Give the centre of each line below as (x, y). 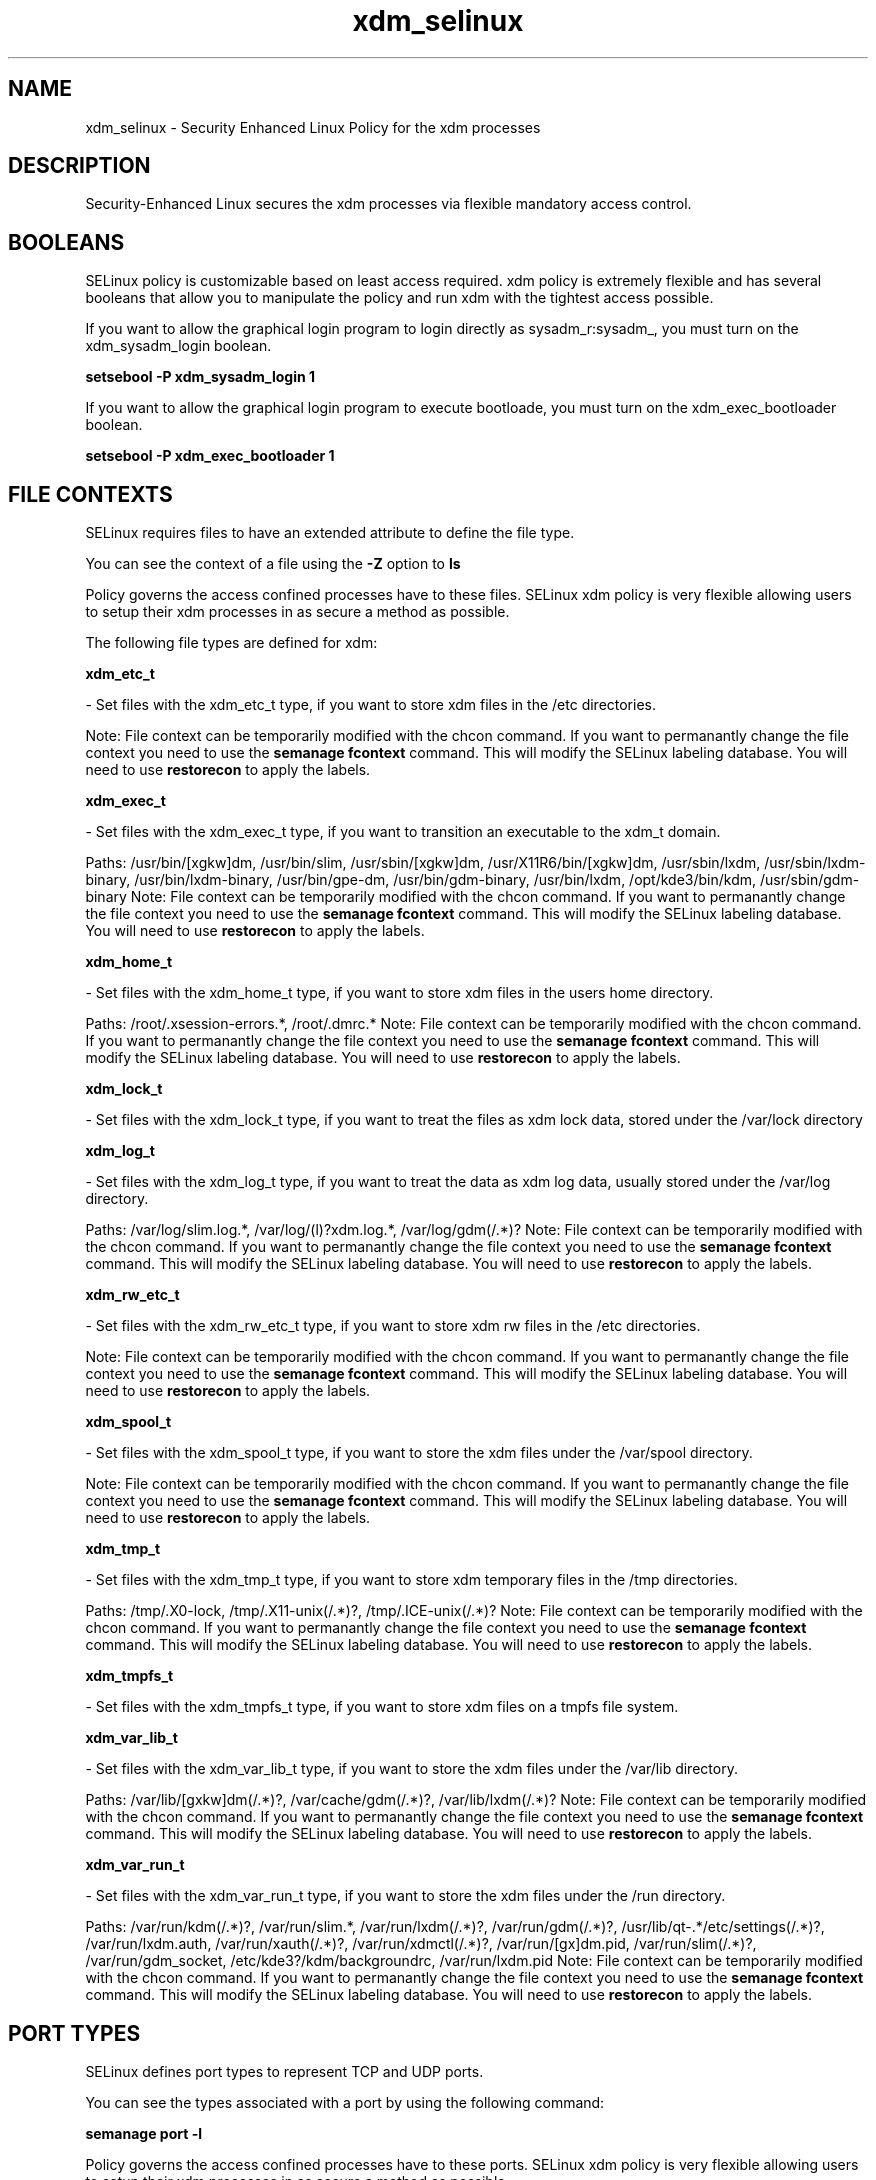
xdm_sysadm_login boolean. (178, 346)
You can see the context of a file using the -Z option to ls (273, 564)
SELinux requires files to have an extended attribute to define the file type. (330, 533)
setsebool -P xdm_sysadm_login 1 (200, 377)
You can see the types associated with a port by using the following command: (345, 2102)
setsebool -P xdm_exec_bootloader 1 (210, 456)
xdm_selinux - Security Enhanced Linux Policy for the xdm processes (313, 127)
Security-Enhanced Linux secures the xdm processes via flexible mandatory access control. (388, 204)
